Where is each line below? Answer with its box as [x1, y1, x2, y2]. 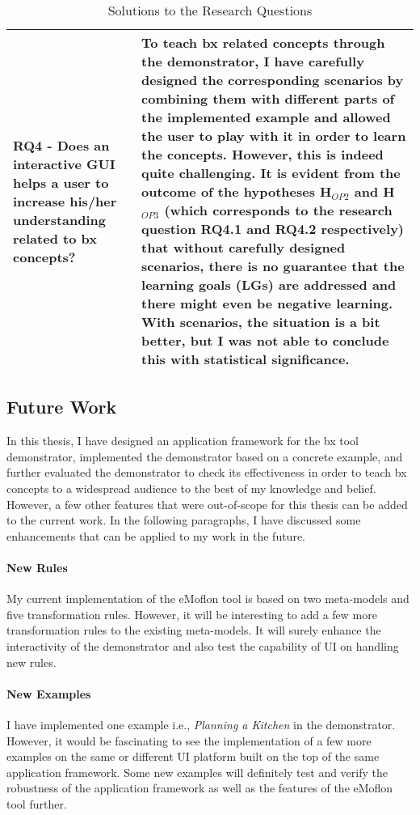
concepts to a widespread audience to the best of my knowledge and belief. [6, 479, 376, 496]
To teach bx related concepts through [141, 33, 385, 52]
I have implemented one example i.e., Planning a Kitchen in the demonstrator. [6, 715, 396, 732]
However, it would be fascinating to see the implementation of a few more [6, 732, 372, 749]
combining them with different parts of [141, 89, 395, 108]
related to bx [13, 228, 97, 248]
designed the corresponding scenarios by [141, 70, 404, 89]
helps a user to [13, 172, 109, 192]
